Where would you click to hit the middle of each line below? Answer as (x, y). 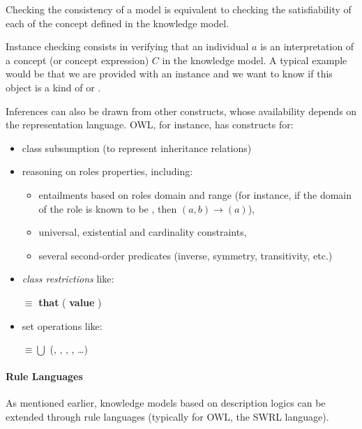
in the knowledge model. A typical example (255, 60)
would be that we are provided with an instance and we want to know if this (169, 74)
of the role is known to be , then (108, 208)
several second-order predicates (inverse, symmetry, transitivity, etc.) (186, 255)
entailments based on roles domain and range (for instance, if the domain (195, 194)
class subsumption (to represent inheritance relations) (137, 148)
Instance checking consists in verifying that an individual (127, 46)
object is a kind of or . (53, 87)
